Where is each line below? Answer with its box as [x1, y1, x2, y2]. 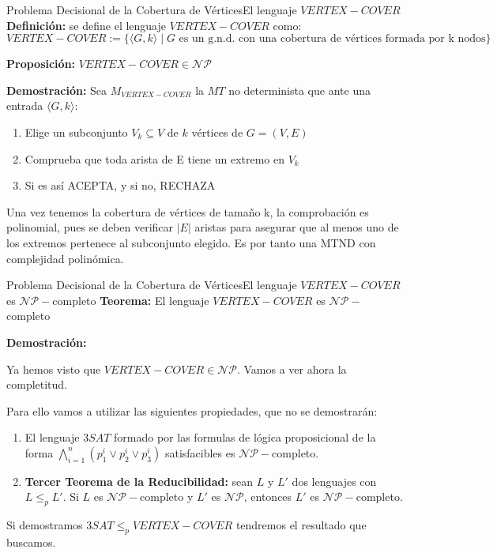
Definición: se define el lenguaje [6, 17, 167, 33]
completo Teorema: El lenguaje [52, 292, 209, 308]
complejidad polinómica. [6, 250, 124, 266]
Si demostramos [6, 517, 83, 533]
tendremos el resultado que [235, 517, 367, 533]
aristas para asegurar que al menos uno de [194, 219, 399, 235]
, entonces [243, 488, 292, 505]
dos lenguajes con [292, 472, 377, 489]
